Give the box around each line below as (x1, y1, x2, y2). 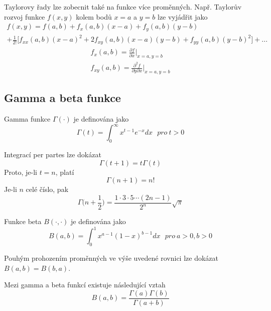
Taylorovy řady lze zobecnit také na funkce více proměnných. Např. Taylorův (4, 2, 242, 12)
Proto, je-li (4, 166, 37, 177)
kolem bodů (76, 11, 112, 22)
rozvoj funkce (4, 11, 45, 22)
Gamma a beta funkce (4, 90, 121, 106)
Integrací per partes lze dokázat (4, 149, 101, 159)
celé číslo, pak (26, 184, 69, 194)
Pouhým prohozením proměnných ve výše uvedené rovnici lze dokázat (4, 253, 218, 263)
